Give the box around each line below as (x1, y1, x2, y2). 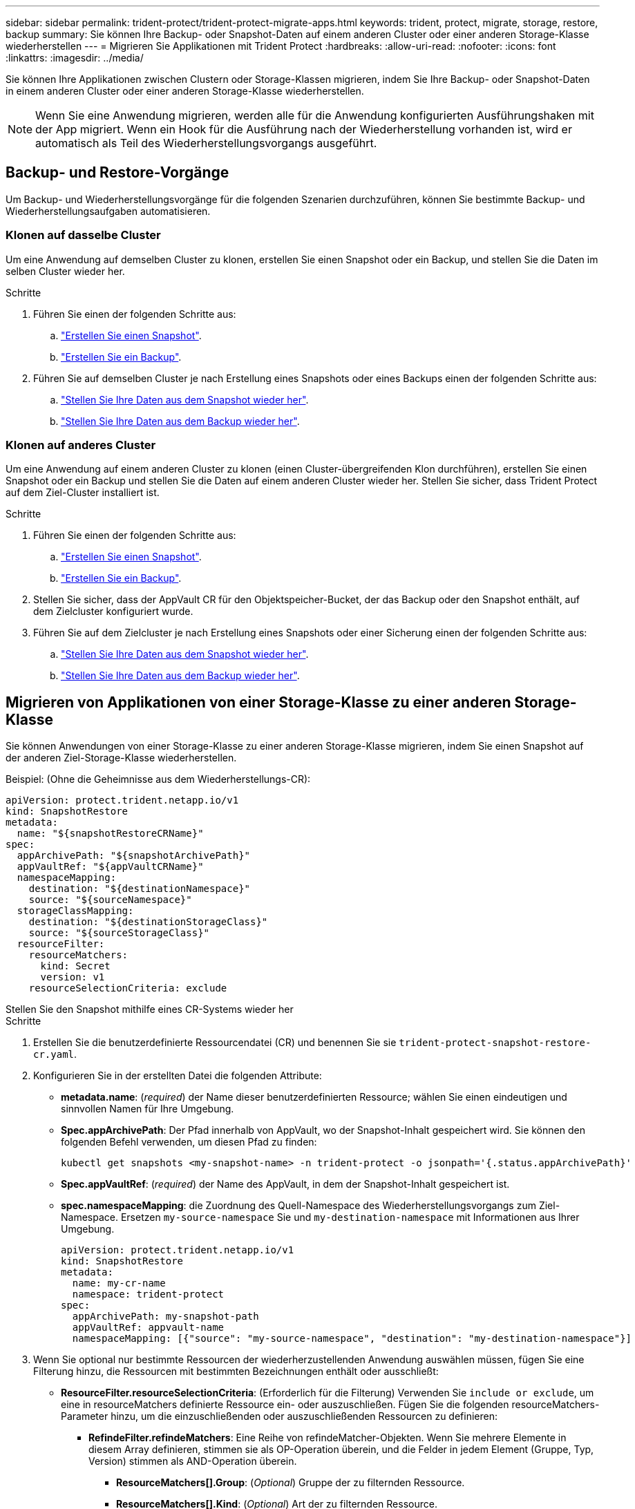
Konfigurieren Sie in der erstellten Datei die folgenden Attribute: (33, 1070, 322, 1082)
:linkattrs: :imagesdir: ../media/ (6, 52, 144, 64)
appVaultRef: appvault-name (72, 1322, 225, 1334)
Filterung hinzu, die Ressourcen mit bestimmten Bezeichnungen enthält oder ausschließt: (33, 1365, 439, 1378)
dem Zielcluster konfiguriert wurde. (33, 605, 193, 618)
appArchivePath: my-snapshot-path (72, 1311, 259, 1322)
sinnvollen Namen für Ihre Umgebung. (61, 1103, 234, 1115)
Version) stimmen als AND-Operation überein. (88, 1455, 297, 1468)
